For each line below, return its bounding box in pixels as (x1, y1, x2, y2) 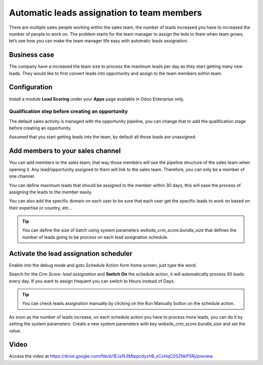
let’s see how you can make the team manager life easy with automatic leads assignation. (9, 38, 188, 44)
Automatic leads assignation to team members (9, 7, 202, 18)
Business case (9, 51, 55, 59)
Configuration (9, 83, 53, 91)
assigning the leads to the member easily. (9, 189, 93, 195)
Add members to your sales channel (9, 147, 121, 155)
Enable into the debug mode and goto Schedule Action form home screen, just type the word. (9, 262, 197, 268)
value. (9, 327, 21, 334)
